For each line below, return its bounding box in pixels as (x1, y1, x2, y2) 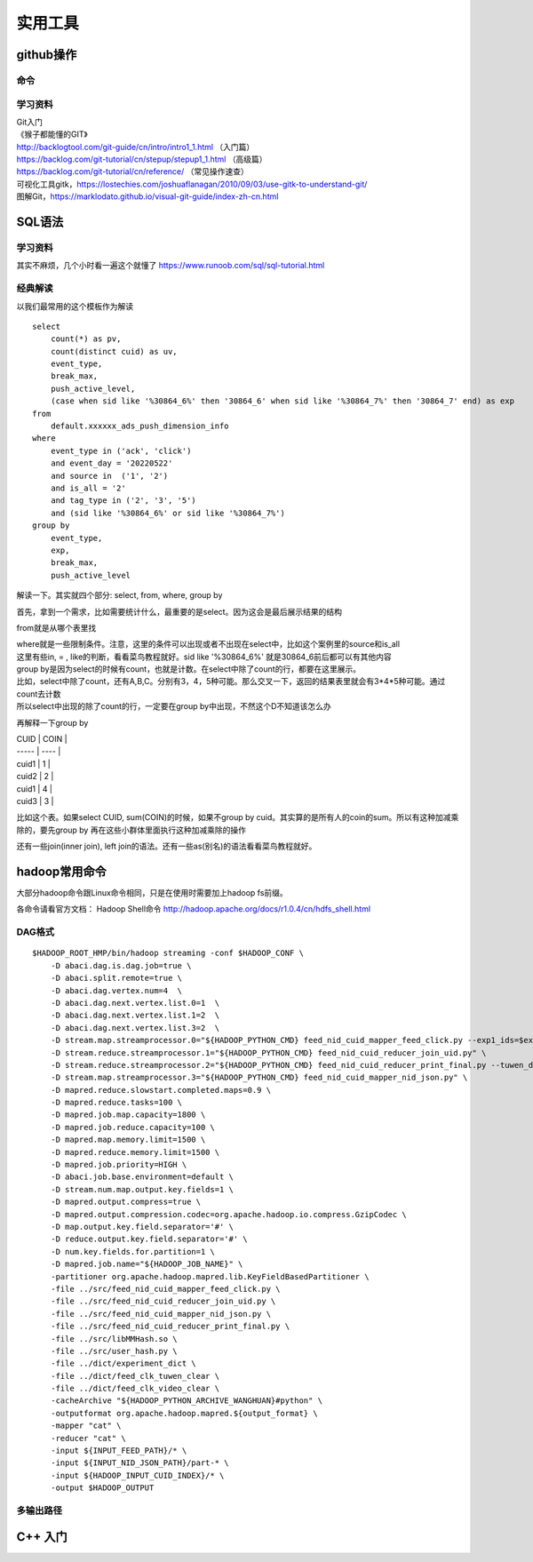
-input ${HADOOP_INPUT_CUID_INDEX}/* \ (50, 1470, 225, 1480)
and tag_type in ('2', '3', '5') (50, 496, 197, 506)
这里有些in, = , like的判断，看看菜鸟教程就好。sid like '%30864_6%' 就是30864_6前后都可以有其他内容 (16, 651, 393, 662)
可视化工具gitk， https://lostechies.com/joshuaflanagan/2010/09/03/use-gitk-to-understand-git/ (16, 179, 368, 189)
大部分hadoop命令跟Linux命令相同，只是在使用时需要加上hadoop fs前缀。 (16, 888, 288, 898)
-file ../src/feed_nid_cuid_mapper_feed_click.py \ (50, 1284, 281, 1294)
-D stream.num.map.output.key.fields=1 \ (50, 1184, 235, 1194)
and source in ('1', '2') (50, 471, 169, 481)
